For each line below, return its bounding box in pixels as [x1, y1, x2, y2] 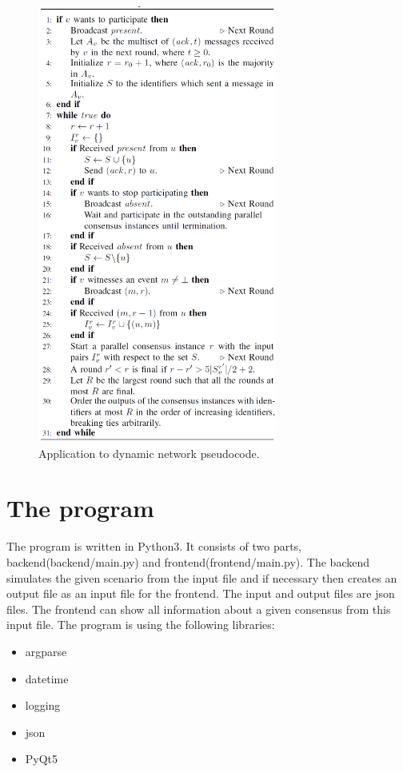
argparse [25, 643, 67, 659]
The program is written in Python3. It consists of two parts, [6, 538, 302, 555]
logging [25, 697, 61, 714]
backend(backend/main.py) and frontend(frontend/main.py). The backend [6, 554, 369, 570]
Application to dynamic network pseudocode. [38, 444, 260, 461]
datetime [25, 670, 69, 686]
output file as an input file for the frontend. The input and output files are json [6, 585, 395, 602]
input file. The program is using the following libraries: [6, 616, 275, 633]
